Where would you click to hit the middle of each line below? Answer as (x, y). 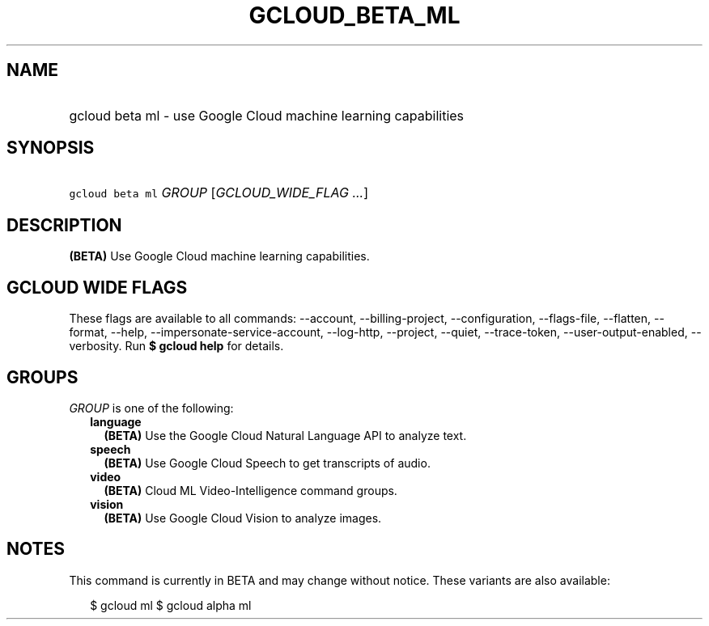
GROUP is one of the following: (151, 408)
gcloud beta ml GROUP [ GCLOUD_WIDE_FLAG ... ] (219, 193)
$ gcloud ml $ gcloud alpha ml (171, 605)
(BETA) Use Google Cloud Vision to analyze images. (243, 518)
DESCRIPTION (64, 225)
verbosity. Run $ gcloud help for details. (176, 346)
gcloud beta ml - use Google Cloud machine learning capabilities (267, 115)
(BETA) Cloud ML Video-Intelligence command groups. (250, 490)
